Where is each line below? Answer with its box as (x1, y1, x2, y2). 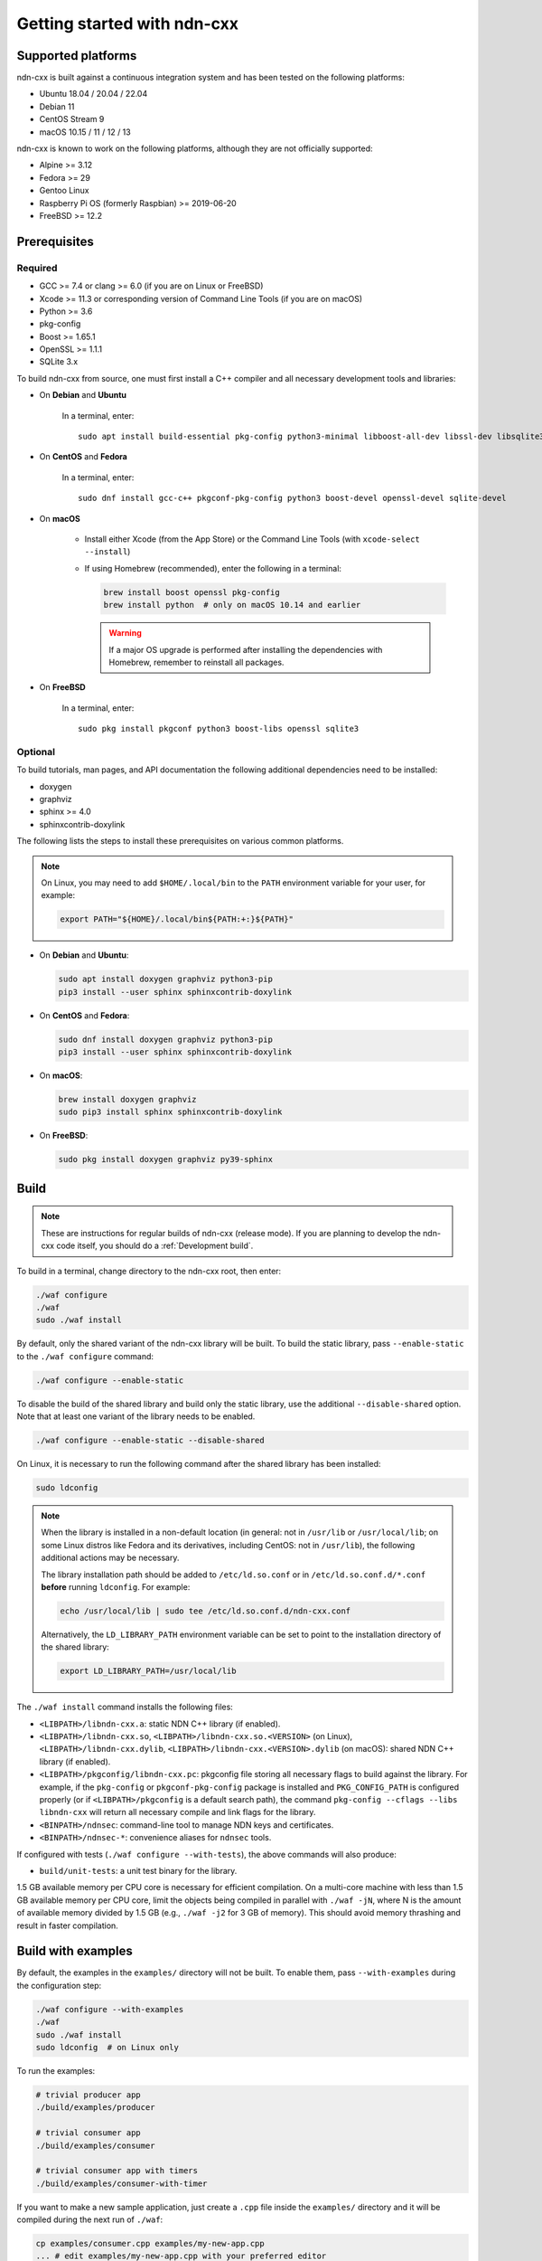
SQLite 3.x (39, 356, 79, 367)
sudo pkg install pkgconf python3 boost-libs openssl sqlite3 (78, 724, 360, 734)
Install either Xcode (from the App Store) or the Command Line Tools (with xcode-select (84, 534, 420, 544)
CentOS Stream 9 (39, 114, 105, 125)
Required (16, 261, 58, 274)
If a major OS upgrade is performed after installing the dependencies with (108, 644, 383, 655)
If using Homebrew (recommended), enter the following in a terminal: (84, 563, 342, 573)
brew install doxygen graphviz (58, 1094, 198, 1105)
